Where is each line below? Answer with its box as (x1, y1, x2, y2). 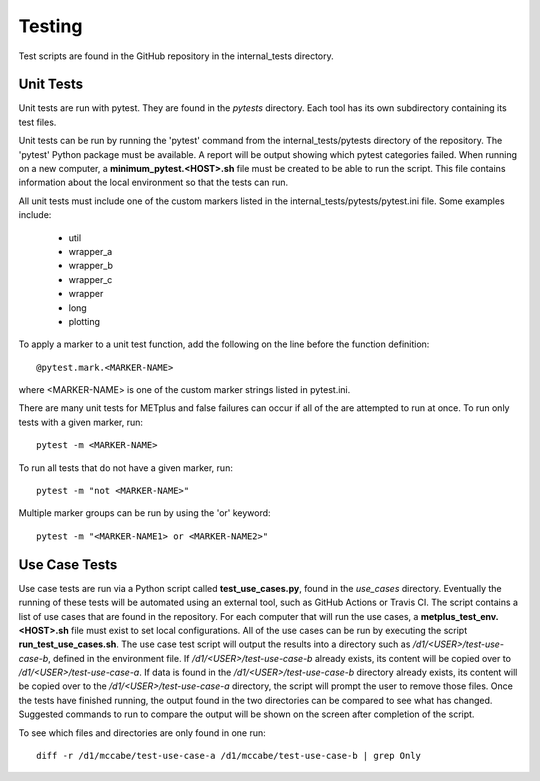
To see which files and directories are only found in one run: (18, 726, 267, 739)
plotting (68, 315, 100, 327)
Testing (18, 15, 83, 37)
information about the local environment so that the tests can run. (18, 176, 289, 189)
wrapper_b (68, 260, 114, 272)
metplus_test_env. (420, 610, 499, 622)
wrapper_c (68, 273, 113, 285)
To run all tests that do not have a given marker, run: (18, 461, 234, 474)
